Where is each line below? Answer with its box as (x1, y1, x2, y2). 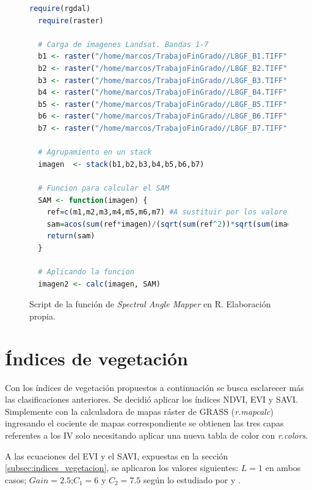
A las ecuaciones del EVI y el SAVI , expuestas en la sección (5, 449, 228, 462)
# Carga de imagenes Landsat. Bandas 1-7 (38, 40, 209, 49)
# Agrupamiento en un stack (38, 148, 152, 157)
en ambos (265, 461, 301, 474)
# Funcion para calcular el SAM (38, 183, 170, 192)
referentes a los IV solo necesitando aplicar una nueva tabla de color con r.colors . (5, 428, 308, 441)
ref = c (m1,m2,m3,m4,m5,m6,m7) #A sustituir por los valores (46, 208, 292, 217)
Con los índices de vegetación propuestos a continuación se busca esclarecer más (5, 381, 304, 393)
